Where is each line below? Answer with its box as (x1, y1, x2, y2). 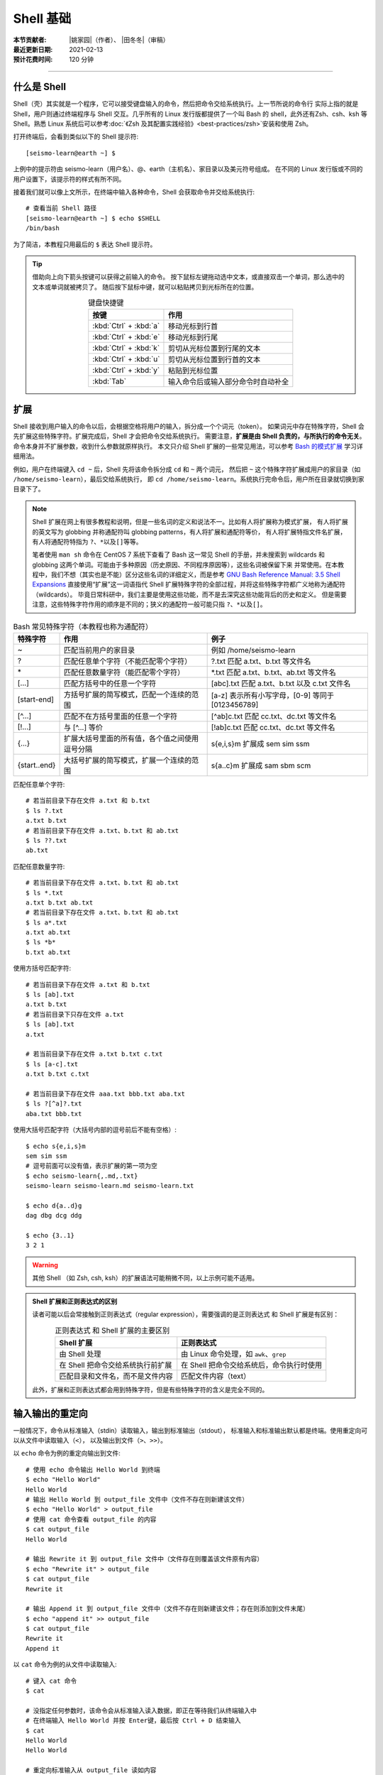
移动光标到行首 (167, 322, 218, 332)
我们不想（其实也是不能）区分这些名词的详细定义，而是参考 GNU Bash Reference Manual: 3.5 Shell (50, 570, 340, 579)
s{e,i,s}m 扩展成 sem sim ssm (211, 739, 310, 748)
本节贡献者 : (13, 35, 47, 44)
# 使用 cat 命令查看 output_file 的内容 (26, 1515, 157, 1523)
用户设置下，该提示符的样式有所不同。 (13, 175, 126, 183)
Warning (32, 1260, 58, 1269)
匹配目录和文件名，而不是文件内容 (59, 1371, 173, 1381)
